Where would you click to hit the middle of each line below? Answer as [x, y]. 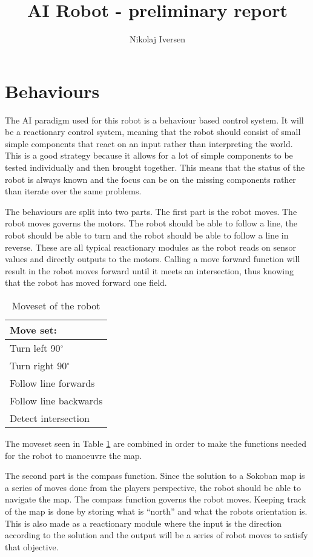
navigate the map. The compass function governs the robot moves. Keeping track [156, 499]
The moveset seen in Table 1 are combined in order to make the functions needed [156, 443]
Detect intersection [50, 418]
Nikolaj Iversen [157, 39]
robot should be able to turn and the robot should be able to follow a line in [147, 235]
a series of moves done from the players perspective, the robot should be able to [153, 487]
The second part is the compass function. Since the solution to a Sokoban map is [155, 476]
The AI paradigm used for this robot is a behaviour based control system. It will [154, 120]
